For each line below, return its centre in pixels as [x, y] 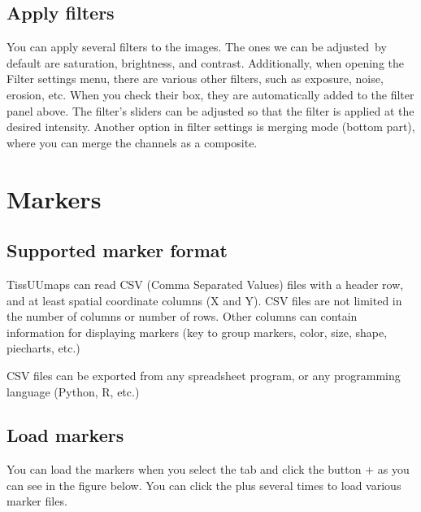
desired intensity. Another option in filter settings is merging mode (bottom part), [211, 127]
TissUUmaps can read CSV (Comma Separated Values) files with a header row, [205, 284]
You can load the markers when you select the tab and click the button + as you [208, 469]
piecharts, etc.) [43, 348]
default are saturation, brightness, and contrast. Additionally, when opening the [205, 62]
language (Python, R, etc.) [73, 391]
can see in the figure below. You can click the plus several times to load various [204, 485]
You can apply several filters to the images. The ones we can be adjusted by [197, 47]
